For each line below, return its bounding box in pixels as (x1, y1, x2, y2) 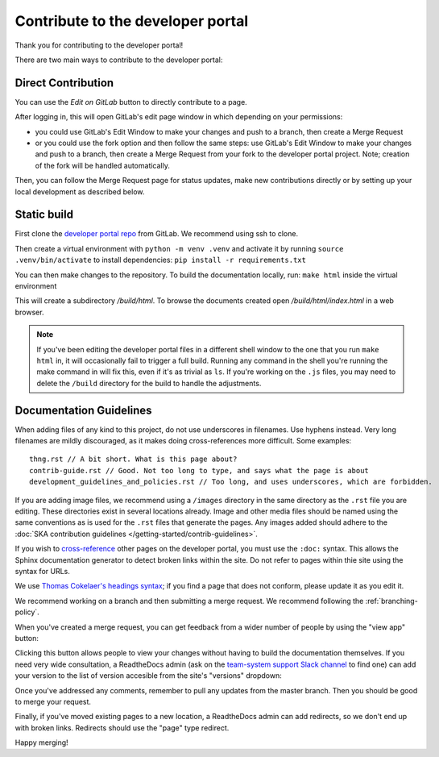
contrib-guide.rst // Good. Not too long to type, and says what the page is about (29, 466, 370, 475)
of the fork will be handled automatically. (35, 160, 171, 170)
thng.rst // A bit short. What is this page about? (29, 455, 238, 464)
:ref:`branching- (365, 596, 418, 605)
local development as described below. (14, 186, 145, 197)
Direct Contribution (14, 76, 114, 89)
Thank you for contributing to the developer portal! (14, 40, 184, 50)
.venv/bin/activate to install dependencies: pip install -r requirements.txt (14, 255, 306, 265)
